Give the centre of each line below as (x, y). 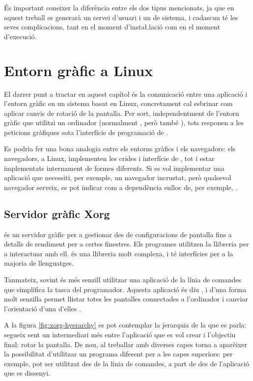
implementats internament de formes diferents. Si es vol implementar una (114, 168)
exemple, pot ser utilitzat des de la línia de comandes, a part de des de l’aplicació (126, 363)
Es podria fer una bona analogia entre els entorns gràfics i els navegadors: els (120, 149)
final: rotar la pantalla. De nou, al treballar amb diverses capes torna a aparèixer (126, 344)
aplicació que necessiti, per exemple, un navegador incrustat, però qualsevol (118, 177)
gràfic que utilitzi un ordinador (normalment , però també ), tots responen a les (124, 122)
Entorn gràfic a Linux (79, 70)
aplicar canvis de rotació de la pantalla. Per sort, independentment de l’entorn (122, 113)
